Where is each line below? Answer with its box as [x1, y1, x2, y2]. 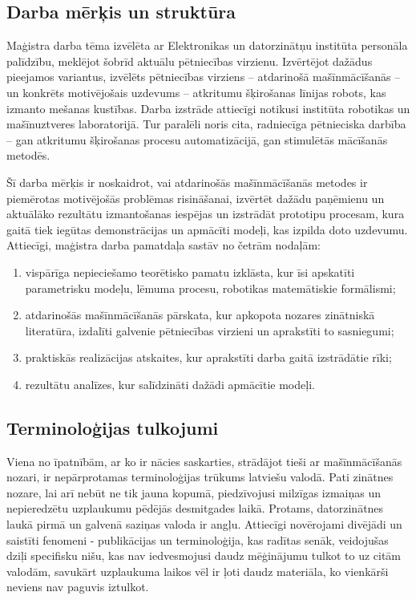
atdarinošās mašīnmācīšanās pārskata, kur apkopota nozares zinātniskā [25, 306, 375, 323]
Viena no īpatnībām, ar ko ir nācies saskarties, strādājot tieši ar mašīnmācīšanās [6, 452, 402, 469]
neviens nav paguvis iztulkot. [6, 578, 149, 595]
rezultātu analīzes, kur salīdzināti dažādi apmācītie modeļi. [25, 375, 315, 392]
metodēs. [6, 147, 50, 164]
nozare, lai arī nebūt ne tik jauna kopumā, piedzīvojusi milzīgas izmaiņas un [6, 484, 382, 501]
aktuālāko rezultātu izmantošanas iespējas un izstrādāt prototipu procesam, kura [6, 205, 405, 222]
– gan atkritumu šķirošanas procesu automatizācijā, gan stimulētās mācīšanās [6, 131, 388, 148]
